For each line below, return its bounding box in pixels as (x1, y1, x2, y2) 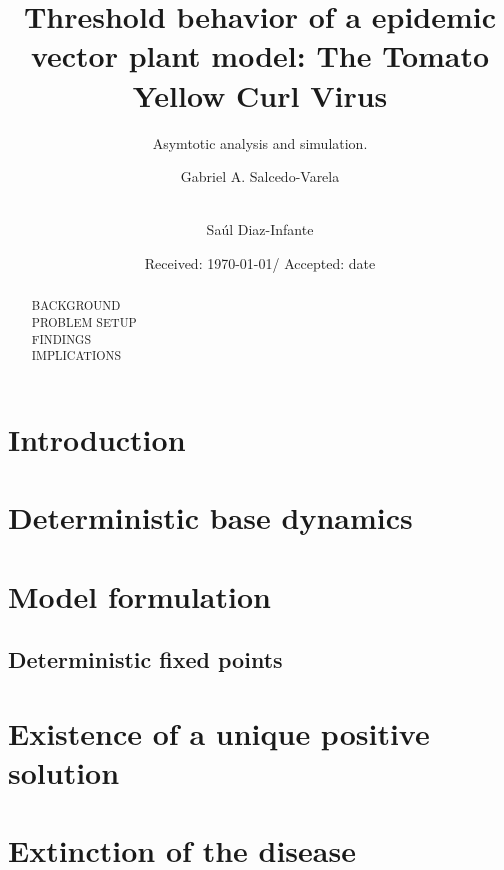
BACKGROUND (31, 297, 121, 314)
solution (8, 751, 120, 792)
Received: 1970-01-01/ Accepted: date (144, 252, 376, 273)
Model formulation (8, 575, 271, 616)
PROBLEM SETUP (31, 313, 137, 330)
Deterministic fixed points (8, 644, 283, 675)
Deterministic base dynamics (8, 497, 413, 538)
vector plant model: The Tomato (30, 35, 490, 76)
